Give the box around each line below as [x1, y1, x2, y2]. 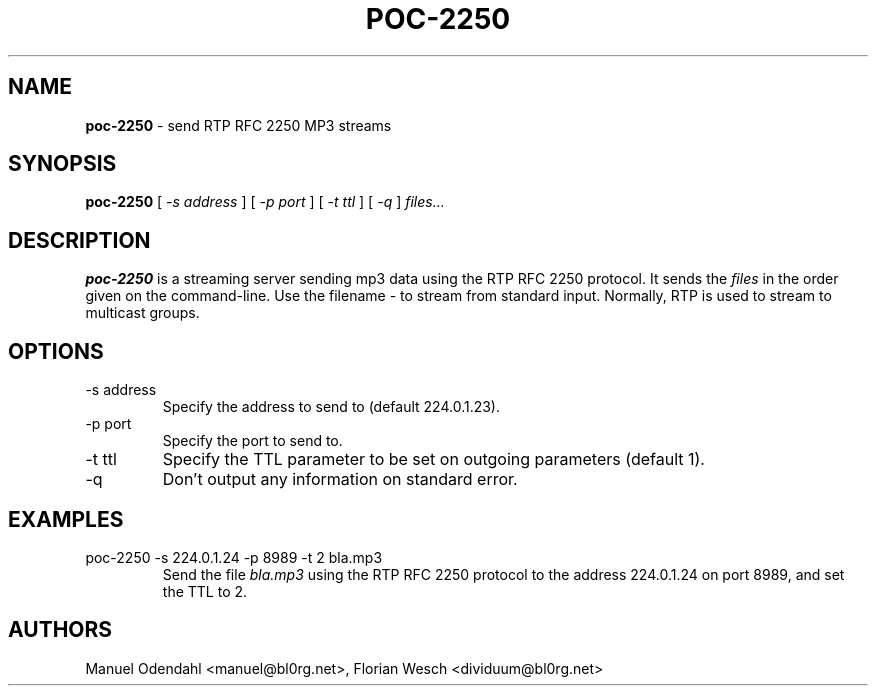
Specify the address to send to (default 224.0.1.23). [162, 398, 501, 416]
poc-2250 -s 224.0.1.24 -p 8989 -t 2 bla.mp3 [85, 548, 383, 566]
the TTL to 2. [162, 582, 248, 600]
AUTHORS [8, 617, 113, 643]
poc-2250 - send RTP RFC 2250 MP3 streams [85, 116, 392, 134]
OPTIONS [8, 338, 104, 364]
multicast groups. [85, 304, 200, 322]
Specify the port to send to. [162, 432, 343, 450]
